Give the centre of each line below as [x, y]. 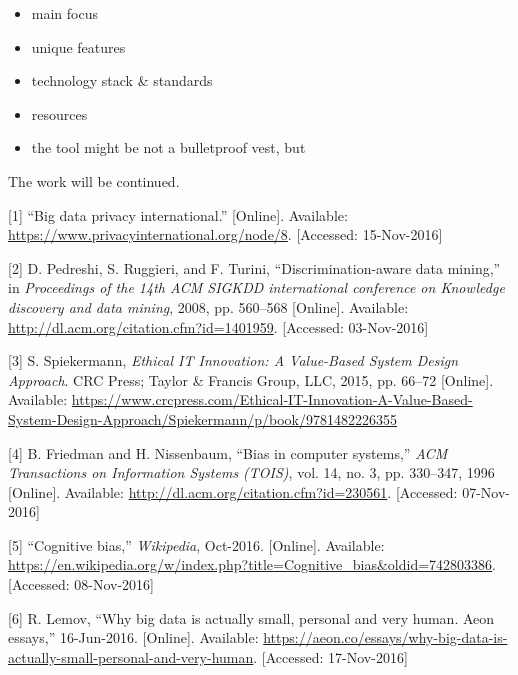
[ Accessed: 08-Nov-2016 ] [81, 584]
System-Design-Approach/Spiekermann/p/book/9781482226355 [202, 418]
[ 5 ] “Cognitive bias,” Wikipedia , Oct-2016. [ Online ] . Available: [196, 544]
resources [59, 113]
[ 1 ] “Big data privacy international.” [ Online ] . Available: [178, 214]
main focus [64, 13]
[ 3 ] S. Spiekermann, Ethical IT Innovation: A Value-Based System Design [233, 360]
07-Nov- [486, 491]
